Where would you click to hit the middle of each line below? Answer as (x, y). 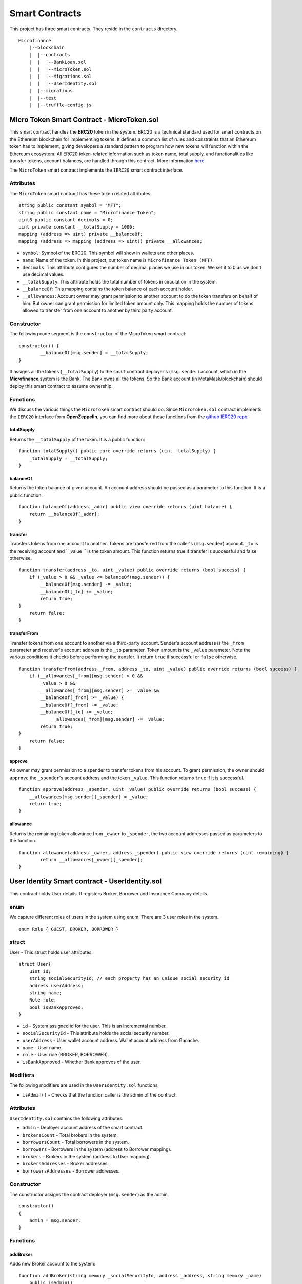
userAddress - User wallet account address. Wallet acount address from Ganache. (111, 1041)
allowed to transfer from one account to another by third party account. (98, 310)
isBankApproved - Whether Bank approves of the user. (82, 1062)
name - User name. (42, 1047)
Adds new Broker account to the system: (53, 1264)
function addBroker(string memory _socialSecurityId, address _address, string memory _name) (140, 1276)
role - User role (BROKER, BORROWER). (66, 1054)
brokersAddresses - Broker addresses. (66, 1164)
